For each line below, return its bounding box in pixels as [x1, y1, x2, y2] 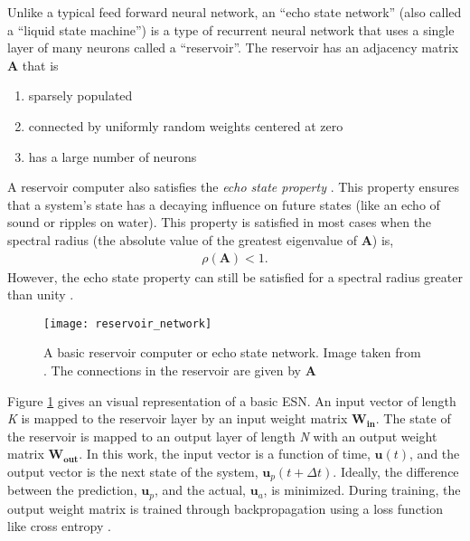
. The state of [375, 409, 451, 428]
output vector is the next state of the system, [7, 461, 258, 480]
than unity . [7, 285, 74, 304]
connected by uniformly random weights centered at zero [28, 116, 343, 135]
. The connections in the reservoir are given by [43, 361, 301, 379]
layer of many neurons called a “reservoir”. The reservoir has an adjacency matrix [7, 38, 459, 57]
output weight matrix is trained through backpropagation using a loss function [7, 498, 443, 517]
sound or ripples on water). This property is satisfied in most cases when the [7, 213, 432, 232]
